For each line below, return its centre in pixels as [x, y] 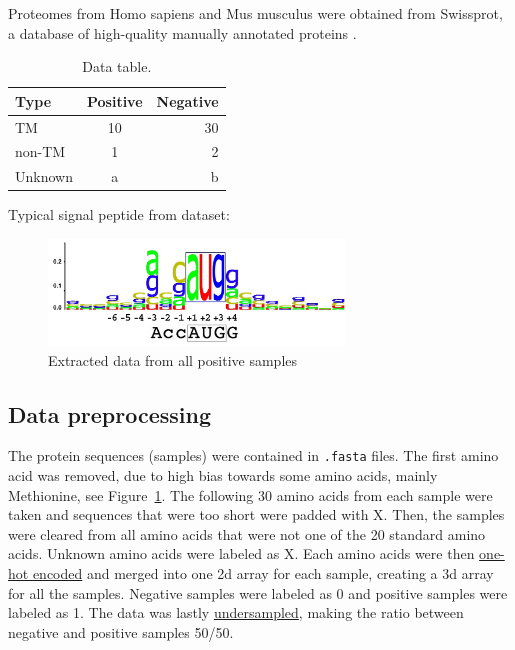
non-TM [40, 151]
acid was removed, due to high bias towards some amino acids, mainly [223, 474]
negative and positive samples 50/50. [121, 631]
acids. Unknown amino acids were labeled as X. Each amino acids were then [241, 553]
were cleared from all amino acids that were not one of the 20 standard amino [247, 533]
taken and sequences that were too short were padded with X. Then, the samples [256, 514]
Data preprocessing [110, 413]
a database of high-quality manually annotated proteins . [182, 32]
